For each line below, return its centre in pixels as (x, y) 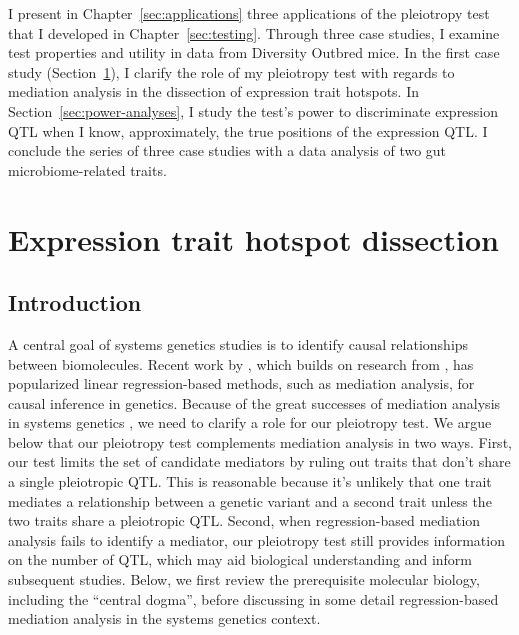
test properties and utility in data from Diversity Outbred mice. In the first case (254, 52)
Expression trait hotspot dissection (253, 238)
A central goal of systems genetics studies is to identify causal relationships (238, 343)
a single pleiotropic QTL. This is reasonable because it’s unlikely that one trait (250, 481)
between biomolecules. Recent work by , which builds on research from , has (241, 363)
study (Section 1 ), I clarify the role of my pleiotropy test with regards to (231, 71)
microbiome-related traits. (87, 169)
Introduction (75, 302)
